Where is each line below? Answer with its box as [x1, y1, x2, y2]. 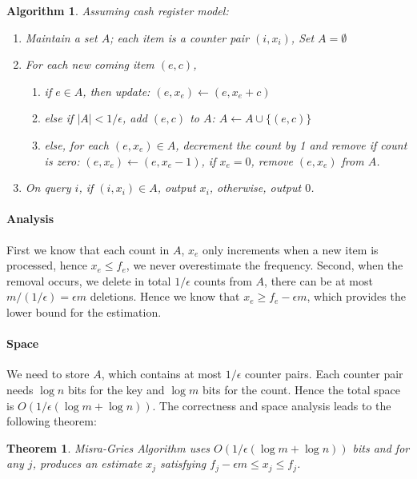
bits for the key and [67, 381, 165, 397]
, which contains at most [101, 365, 222, 382]
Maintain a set [25, 29, 98, 46]
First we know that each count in [6, 241, 170, 257]
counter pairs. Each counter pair [244, 365, 403, 382]
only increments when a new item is [202, 241, 379, 257]
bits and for [352, 439, 410, 456]
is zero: [44, 152, 80, 169]
